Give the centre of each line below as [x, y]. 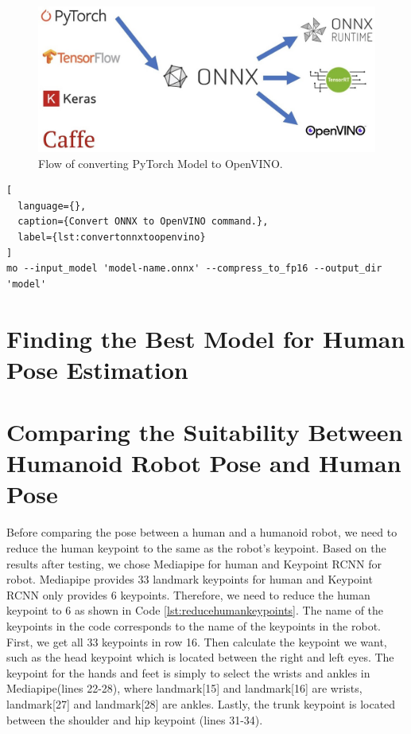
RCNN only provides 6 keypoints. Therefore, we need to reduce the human [188, 594]
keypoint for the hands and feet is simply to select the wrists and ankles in [188, 672]
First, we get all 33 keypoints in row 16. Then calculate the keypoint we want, [197, 641]
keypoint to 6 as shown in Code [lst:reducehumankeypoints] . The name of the [195, 610]
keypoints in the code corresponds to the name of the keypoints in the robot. [194, 625]
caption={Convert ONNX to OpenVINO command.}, [143, 222]
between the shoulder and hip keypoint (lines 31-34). [135, 719]
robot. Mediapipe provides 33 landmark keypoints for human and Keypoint [190, 579]
